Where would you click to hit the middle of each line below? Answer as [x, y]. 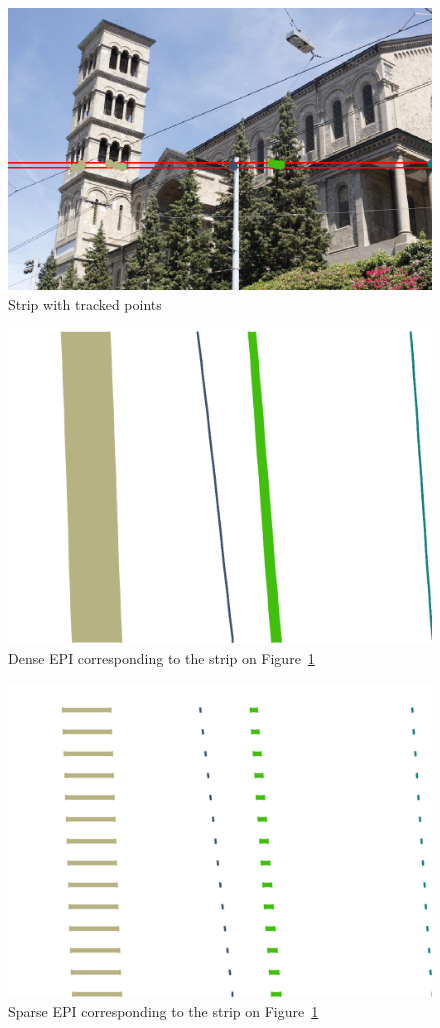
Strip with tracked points [85, 303]
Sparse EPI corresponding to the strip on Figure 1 [163, 1011]
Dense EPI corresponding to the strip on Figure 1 [161, 657]
